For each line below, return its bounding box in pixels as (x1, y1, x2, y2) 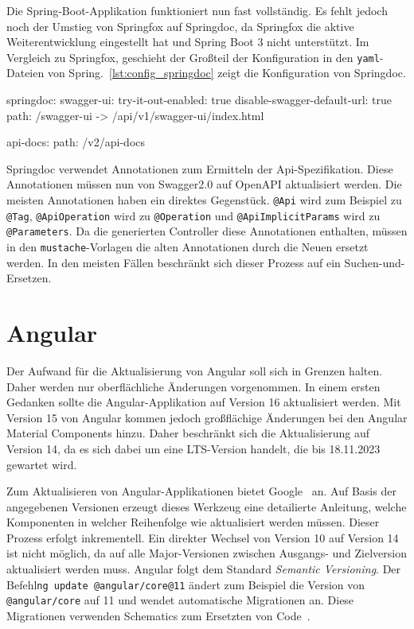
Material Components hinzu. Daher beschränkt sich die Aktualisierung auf (6, 425, 370, 441)
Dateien (6, 64, 45, 81)
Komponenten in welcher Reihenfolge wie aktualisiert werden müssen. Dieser (6, 514, 380, 530)
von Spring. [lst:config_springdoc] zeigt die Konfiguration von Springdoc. (47, 64, 406, 81)
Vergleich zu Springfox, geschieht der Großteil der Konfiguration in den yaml (6, 49, 380, 65)
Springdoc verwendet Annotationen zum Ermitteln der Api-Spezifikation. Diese (6, 160, 393, 177)
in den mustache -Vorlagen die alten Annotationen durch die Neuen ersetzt (6, 238, 369, 254)
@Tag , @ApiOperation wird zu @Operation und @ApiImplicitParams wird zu (6, 207, 381, 223)
